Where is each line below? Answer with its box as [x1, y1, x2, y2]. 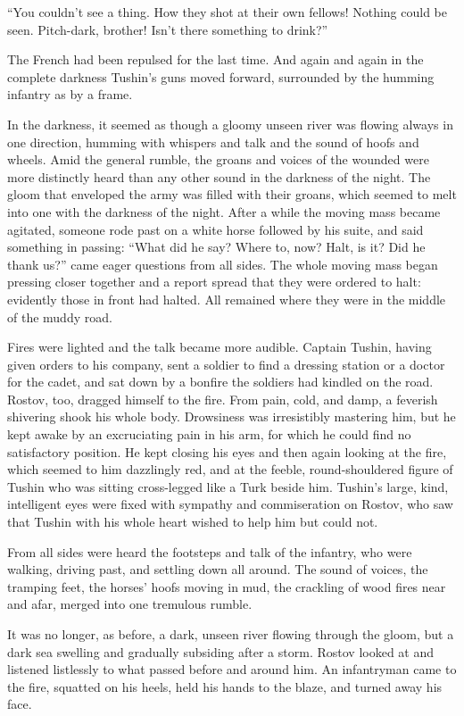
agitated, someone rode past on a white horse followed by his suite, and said [7, 220, 424, 238]
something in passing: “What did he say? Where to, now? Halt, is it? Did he [7, 237, 426, 256]
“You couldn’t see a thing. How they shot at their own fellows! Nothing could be [7, 3, 447, 21]
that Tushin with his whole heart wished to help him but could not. [7, 512, 378, 531]
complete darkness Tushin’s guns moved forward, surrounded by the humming [7, 67, 435, 86]
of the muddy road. [7, 307, 112, 326]
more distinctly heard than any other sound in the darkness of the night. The [7, 167, 431, 186]
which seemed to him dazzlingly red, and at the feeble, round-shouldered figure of [7, 460, 453, 479]
